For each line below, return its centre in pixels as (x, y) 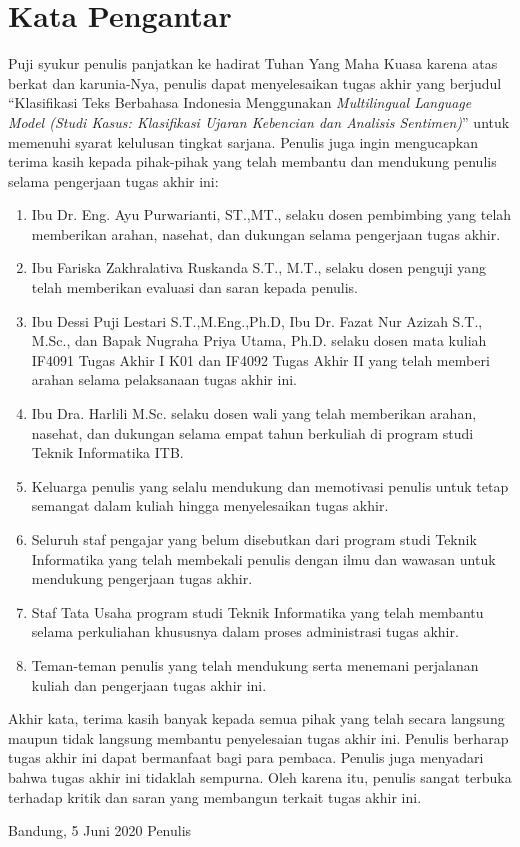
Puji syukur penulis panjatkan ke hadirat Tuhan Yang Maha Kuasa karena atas (253, 63)
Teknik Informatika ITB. (107, 452)
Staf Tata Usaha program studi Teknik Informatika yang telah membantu (257, 611)
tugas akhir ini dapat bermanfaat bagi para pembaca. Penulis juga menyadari (246, 757)
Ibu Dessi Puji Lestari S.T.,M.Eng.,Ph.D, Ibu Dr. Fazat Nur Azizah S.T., (257, 320)
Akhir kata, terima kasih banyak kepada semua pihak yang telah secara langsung (256, 718)
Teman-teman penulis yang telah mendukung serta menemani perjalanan (255, 664)
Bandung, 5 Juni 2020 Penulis (100, 830)
